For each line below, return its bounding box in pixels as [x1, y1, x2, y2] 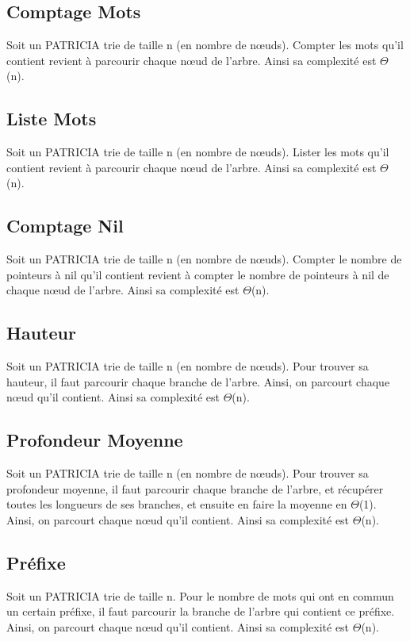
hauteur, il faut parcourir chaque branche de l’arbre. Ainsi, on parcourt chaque [6, 373, 390, 390]
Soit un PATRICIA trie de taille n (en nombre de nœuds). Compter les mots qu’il [6, 36, 404, 53]
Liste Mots [6, 106, 97, 131]
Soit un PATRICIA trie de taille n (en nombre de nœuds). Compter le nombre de [6, 251, 402, 267]
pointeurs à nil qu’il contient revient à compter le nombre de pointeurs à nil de [6, 266, 389, 282]
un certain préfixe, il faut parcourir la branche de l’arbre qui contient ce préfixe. [6, 603, 395, 620]
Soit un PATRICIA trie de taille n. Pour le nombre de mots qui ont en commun [6, 587, 394, 604]
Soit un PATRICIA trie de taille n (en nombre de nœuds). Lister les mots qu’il [6, 144, 389, 160]
